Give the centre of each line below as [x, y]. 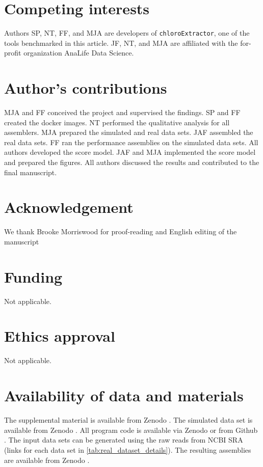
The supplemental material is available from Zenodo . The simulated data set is [128, 420]
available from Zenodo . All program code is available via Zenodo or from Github [131, 430]
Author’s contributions [86, 88]
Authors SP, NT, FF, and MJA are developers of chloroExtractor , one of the [127, 33]
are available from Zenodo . [47, 460]
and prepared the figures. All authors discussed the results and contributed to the [132, 162]
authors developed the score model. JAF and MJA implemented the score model [130, 152]
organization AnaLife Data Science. [79, 53]
